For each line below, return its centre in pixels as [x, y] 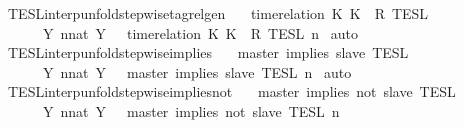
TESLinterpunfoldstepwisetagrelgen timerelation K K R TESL [218, 13]
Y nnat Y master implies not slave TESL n [191, 110]
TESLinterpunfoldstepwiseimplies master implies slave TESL [208, 52]
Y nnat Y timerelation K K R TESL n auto [200, 32]
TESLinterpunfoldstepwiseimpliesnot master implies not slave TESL [231, 91]
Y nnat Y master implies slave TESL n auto [197, 71]
